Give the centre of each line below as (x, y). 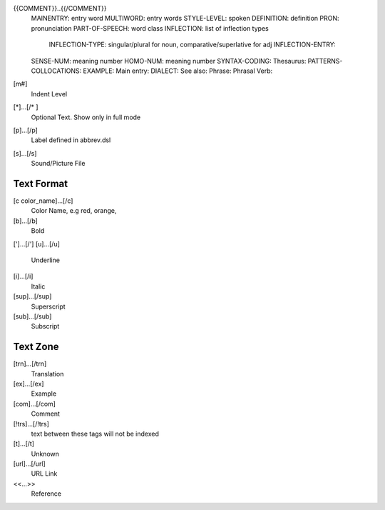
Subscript (45, 326)
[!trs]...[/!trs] (31, 424)
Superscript (48, 306)
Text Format (40, 183)
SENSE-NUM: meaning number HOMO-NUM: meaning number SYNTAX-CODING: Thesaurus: (169, 61)
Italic (38, 286)
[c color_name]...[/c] (43, 201)
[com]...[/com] (35, 404)
